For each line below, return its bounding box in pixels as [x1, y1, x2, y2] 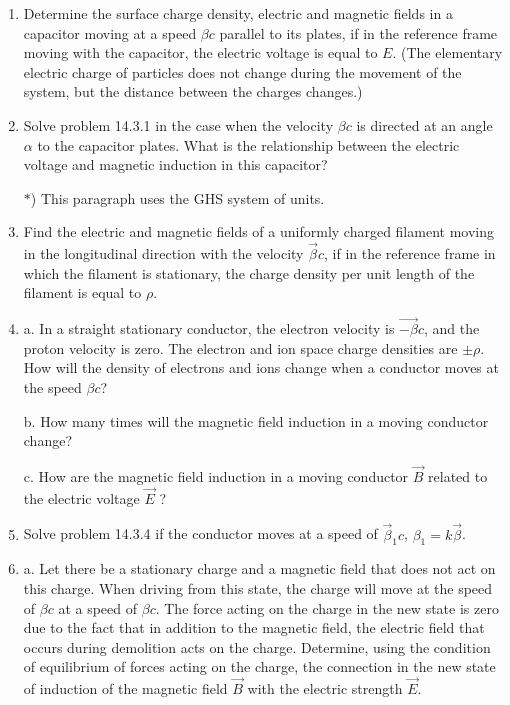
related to [428, 465, 488, 486]
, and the [423, 318, 480, 339]
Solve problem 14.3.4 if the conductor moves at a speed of [23, 523, 378, 544]
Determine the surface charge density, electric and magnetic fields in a [23, 3, 453, 23]
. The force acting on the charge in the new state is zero [155, 597, 499, 618]
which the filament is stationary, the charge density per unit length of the [23, 262, 475, 283]
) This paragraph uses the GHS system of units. [30, 187, 325, 208]
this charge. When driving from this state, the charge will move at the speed [23, 577, 493, 598]
